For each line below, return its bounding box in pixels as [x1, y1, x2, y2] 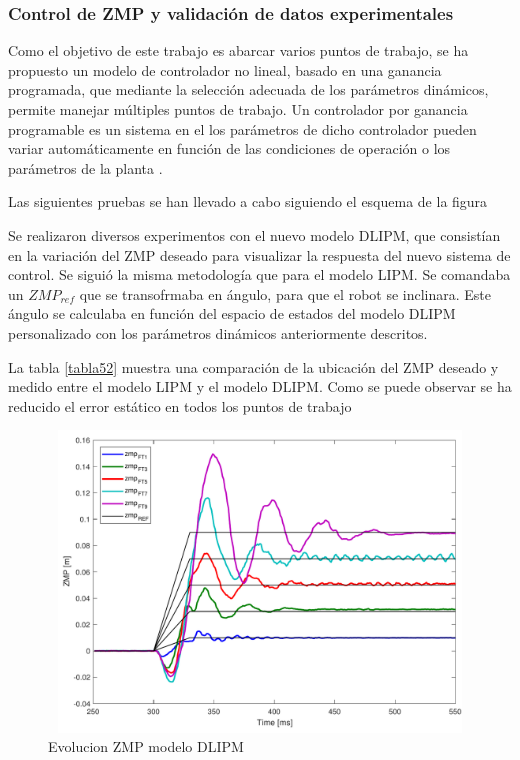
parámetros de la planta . [8, 157, 163, 178]
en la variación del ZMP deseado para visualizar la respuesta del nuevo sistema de [8, 244, 511, 265]
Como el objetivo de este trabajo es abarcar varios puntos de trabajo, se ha [8, 40, 469, 61]
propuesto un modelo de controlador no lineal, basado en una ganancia [8, 59, 442, 80]
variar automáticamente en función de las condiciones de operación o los [8, 138, 451, 159]
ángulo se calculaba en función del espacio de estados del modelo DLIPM [8, 303, 456, 324]
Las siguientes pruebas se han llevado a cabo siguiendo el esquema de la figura [8, 191, 488, 212]
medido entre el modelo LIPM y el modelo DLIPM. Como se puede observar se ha [8, 376, 512, 397]
